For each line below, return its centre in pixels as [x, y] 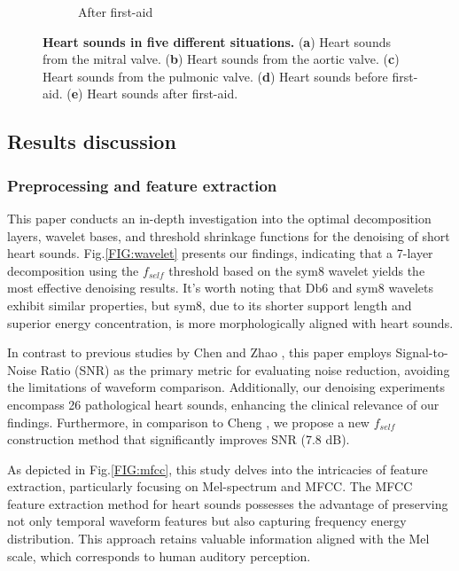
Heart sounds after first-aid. [163, 94]
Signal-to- [422, 352]
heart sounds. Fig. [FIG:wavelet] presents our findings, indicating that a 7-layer [220, 253]
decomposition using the [73, 270]
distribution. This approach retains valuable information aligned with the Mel [218, 539]
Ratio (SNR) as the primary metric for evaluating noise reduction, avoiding [245, 369]
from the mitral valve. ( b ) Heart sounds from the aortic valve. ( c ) [221, 59]
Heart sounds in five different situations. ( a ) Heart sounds [217, 41]
